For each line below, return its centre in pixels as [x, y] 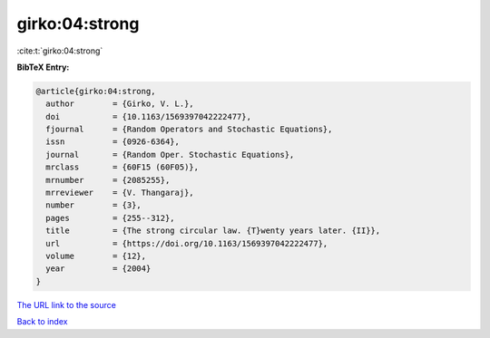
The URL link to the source [67, 304]
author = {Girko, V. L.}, [120, 104]
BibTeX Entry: [43, 67]
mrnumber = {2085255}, [108, 180]
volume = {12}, [96, 256]
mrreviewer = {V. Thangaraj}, [120, 193]
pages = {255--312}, [111, 218]
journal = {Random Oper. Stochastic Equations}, [170, 155]
